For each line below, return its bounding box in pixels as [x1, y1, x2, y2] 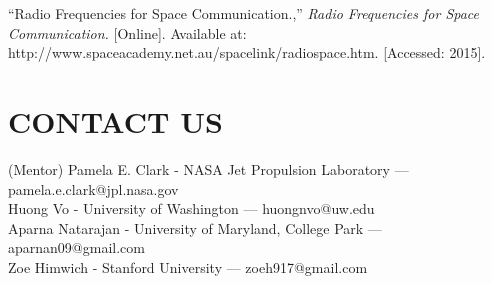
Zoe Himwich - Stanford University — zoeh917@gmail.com [8, 256, 368, 277]
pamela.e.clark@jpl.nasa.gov [8, 178, 179, 199]
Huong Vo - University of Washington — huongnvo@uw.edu [8, 198, 375, 219]
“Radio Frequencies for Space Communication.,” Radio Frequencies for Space [8, 3, 480, 23]
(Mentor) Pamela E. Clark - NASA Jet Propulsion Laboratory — [8, 158, 409, 179]
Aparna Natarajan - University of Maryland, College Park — [8, 217, 382, 238]
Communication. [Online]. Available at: [8, 22, 247, 43]
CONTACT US [8, 100, 223, 141]
